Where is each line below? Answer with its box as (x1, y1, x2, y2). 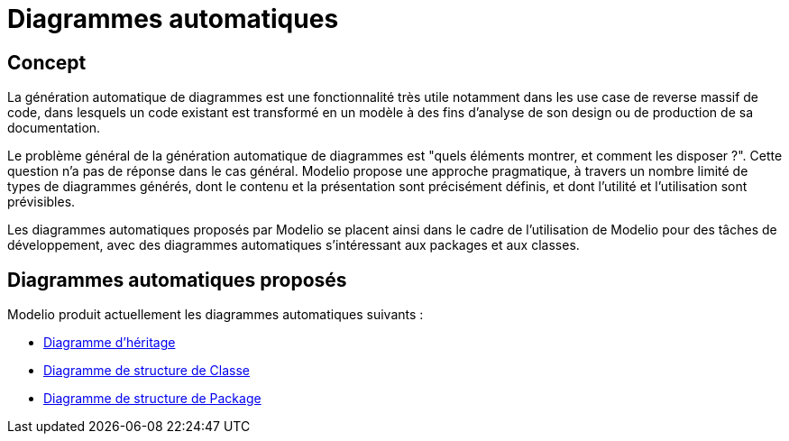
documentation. (7, 120, 101, 136)
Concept (7, 51, 87, 74)
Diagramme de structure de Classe (43, 363, 250, 379)
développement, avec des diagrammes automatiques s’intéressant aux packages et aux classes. (7, 237, 580, 253)
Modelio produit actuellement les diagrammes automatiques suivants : (7, 307, 424, 323)
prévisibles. (7, 194, 76, 210)
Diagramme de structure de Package (43, 390, 261, 407)
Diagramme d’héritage (43, 335, 176, 351)
